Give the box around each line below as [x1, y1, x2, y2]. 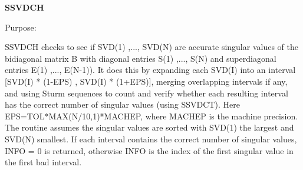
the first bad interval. [5, 156, 82, 168]
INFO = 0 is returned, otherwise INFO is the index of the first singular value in [5, 144, 294, 156]
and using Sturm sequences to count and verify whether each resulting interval [5, 86, 288, 99]
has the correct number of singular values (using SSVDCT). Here [5, 98, 240, 111]
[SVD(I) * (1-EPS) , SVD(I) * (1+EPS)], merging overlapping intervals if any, [5, 75, 288, 87]
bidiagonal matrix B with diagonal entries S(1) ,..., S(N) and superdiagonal [5, 52, 276, 64]
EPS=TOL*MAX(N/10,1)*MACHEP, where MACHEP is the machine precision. [5, 109, 298, 122]
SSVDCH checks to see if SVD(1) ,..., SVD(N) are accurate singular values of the [5, 41, 298, 53]
